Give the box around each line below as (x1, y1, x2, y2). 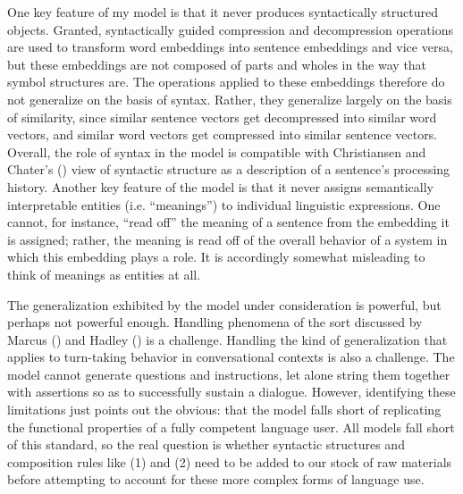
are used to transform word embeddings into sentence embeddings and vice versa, (7, 38, 453, 56)
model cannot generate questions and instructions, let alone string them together (7, 364, 450, 383)
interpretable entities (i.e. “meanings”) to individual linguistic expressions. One (7, 195, 441, 214)
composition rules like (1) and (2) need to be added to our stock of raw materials (7, 452, 452, 471)
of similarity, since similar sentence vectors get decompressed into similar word (7, 107, 437, 126)
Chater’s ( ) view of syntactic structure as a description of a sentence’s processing (7, 160, 450, 179)
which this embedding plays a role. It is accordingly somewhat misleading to (7, 247, 425, 266)
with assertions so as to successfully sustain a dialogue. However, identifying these (7, 382, 456, 401)
